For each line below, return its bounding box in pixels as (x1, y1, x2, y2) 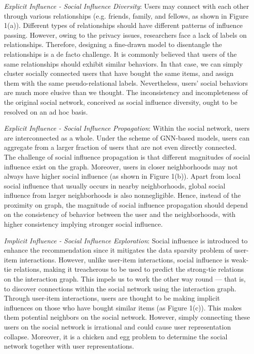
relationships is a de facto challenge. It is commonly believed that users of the (4, 48, 237, 59)
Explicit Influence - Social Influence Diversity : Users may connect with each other (4, 1, 249, 11)
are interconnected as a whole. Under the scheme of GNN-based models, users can (4, 132, 250, 142)
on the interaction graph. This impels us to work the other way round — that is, (4, 274, 246, 284)
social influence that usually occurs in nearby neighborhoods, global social (4, 180, 226, 190)
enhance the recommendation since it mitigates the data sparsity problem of (4, 245, 232, 255)
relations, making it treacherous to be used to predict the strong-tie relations (14, 264, 244, 274)
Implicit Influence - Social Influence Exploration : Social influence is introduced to (4, 235, 248, 245)
